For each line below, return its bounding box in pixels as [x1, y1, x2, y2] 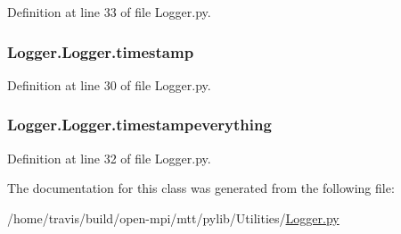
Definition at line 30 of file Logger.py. [7, 75, 211, 94]
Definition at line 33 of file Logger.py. [7, 3, 211, 21]
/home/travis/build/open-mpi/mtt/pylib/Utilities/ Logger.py [7, 208, 340, 227]
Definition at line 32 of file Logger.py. [7, 148, 211, 167]
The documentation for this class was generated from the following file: [7, 179, 395, 197]
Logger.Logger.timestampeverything [7, 113, 272, 136]
